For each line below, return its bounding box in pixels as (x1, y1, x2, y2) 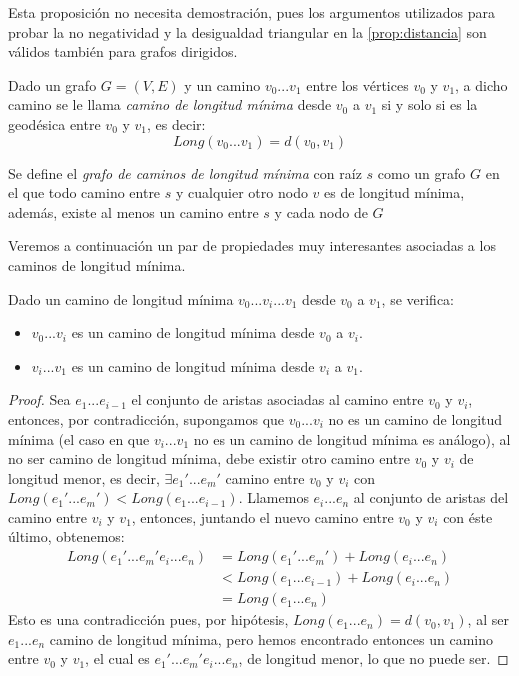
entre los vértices (306, 74, 409, 95)
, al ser (467, 609, 509, 630)
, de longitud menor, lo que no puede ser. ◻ (238, 648, 509, 669)
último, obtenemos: (8, 526, 125, 547)
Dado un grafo (8, 74, 97, 95)
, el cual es (85, 648, 150, 669)
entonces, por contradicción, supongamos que (8, 408, 285, 429)
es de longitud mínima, (324, 182, 465, 203)
